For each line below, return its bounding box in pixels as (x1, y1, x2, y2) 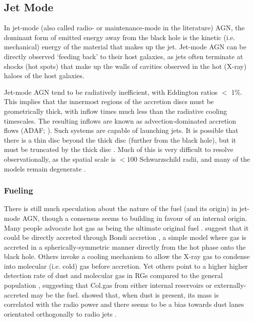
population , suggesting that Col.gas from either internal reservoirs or (4, 280, 212, 290)
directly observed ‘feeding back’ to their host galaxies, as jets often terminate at (4, 51, 243, 61)
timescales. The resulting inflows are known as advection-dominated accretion (4, 115, 236, 126)
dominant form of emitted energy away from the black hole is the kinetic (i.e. (4, 32, 235, 42)
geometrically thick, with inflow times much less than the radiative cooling (4, 106, 227, 116)
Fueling (4, 184, 33, 196)
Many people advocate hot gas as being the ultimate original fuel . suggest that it (4, 222, 249, 233)
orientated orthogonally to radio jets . (4, 308, 117, 319)
